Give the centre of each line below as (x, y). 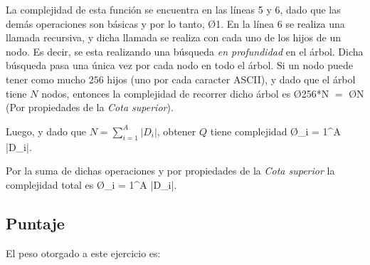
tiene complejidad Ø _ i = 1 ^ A (275, 131)
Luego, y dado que (46, 131)
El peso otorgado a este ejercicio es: (83, 253)
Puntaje (35, 223)
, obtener (176, 131)
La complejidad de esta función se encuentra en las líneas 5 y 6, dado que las (173, 9)
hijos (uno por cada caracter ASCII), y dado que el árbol (231, 79)
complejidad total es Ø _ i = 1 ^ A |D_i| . (91, 184)
